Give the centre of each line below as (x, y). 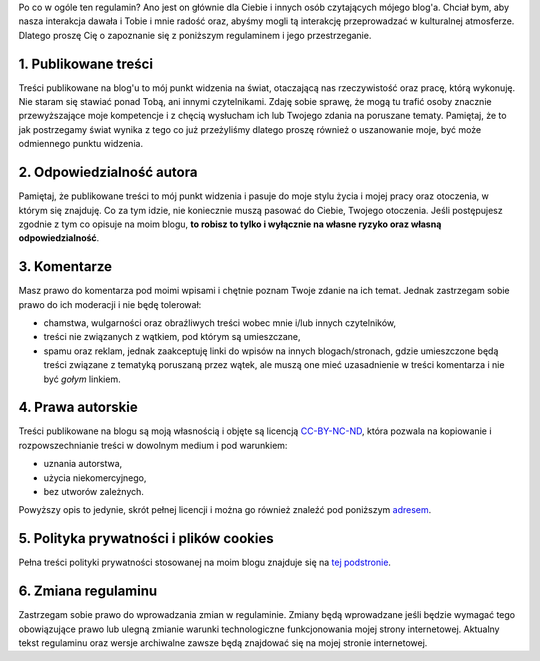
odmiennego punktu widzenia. (81, 144)
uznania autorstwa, (83, 464)
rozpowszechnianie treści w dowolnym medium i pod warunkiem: (153, 445)
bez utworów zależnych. (94, 492)
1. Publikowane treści (86, 63)
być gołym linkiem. (82, 379)
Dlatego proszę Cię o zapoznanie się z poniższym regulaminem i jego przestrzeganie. (195, 35)
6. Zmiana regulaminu (88, 591)
